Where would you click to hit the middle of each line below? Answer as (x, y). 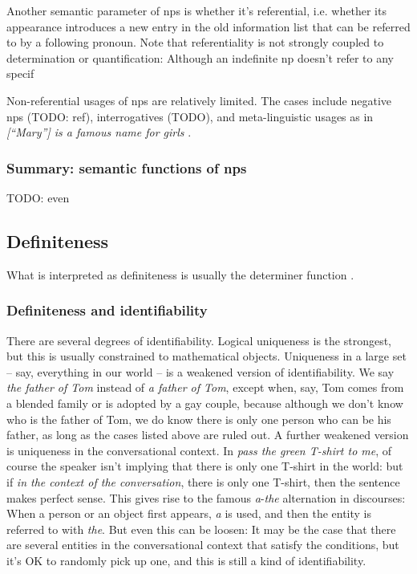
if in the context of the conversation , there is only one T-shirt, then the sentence (203, 481)
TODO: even (38, 197)
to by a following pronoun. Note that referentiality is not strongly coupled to (195, 42)
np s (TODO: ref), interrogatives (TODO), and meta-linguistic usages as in (190, 116)
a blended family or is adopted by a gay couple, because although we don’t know (205, 403)
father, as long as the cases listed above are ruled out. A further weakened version (208, 435)
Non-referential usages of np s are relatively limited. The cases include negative (199, 100)
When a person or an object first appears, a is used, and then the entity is (189, 513)
